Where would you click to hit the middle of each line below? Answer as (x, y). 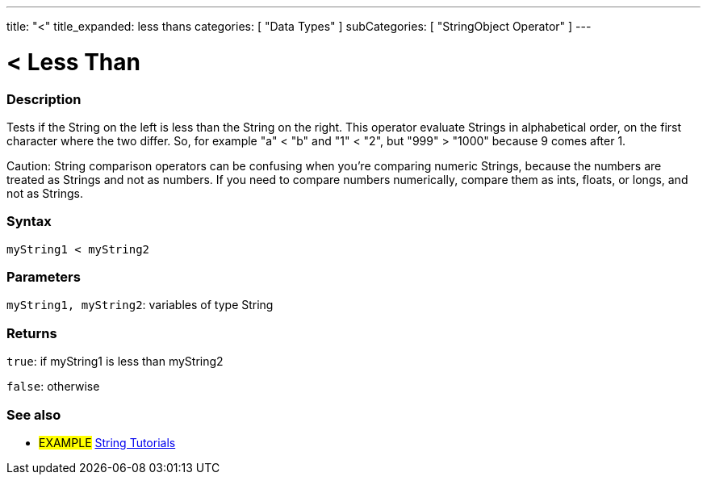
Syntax (29, 222)
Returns (32, 333)
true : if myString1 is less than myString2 (115, 362)
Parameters (44, 277)
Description (44, 99)
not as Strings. (45, 193)
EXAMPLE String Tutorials (107, 442)
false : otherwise (53, 387)
